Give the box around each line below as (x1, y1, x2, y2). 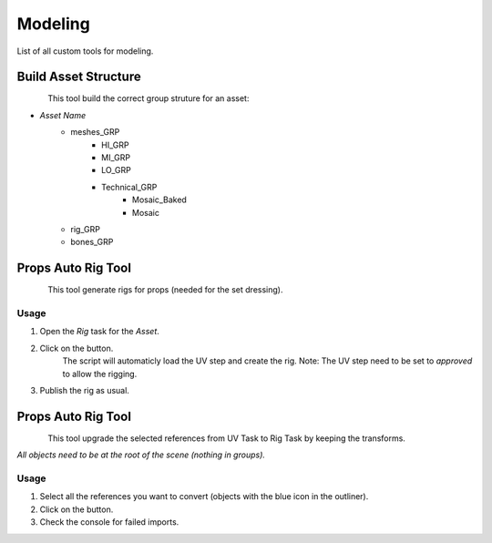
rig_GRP (70, 223, 100, 234)
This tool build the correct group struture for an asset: (47, 93, 250, 104)
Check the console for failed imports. (39, 517, 179, 528)
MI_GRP (101, 152, 131, 163)
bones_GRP (70, 237, 114, 248)
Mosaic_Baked (132, 194, 187, 205)
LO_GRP (101, 165, 131, 176)
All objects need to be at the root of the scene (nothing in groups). (16, 449, 266, 460)
